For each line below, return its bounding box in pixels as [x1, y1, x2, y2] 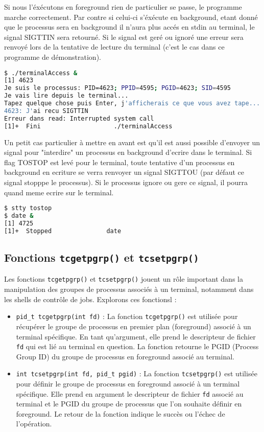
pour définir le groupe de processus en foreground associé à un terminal [16, 378, 240, 389]
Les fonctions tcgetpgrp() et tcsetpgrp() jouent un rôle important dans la [4, 274, 243, 284]
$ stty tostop [4, 204, 52, 212]
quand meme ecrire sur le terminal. [4, 187, 114, 197]
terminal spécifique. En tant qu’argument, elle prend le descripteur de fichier [16, 331, 256, 342]
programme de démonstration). [4, 51, 101, 62]
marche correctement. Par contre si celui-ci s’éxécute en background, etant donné [4, 11, 258, 22]
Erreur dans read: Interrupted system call [4, 115, 154, 122]
